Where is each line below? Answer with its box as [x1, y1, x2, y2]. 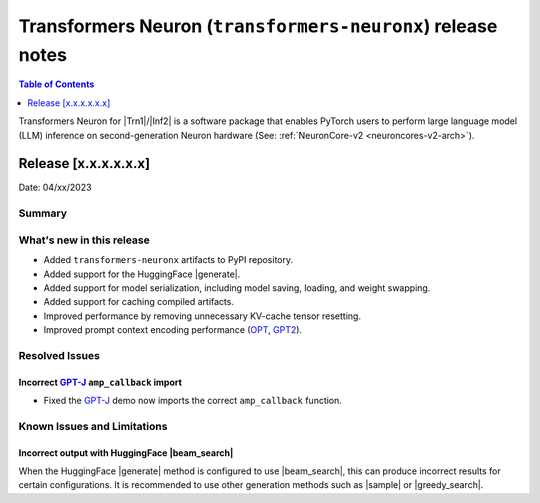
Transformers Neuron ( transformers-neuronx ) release [18, 15, 498, 37]
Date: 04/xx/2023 [18, 181, 92, 194]
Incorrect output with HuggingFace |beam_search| [18, 446, 234, 459]
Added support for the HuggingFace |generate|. [43, 268, 241, 280]
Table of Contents [18, 78, 95, 90]
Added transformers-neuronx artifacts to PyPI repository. [43, 254, 294, 266]
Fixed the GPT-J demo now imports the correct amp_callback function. [43, 395, 342, 407]
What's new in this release [18, 233, 150, 247]
